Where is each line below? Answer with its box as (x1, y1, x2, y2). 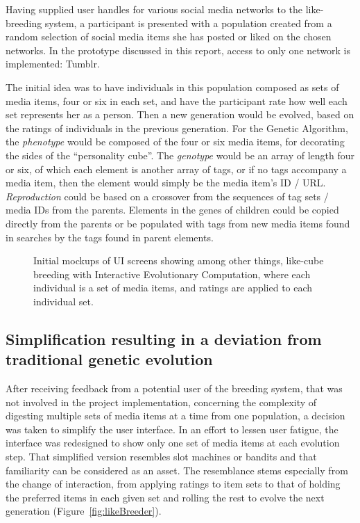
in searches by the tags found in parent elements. (6, 230, 214, 244)
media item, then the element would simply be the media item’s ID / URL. (6, 175, 326, 190)
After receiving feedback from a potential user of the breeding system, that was (6, 381, 343, 396)
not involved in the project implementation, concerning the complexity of (6, 394, 317, 409)
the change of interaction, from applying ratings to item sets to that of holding (6, 476, 341, 491)
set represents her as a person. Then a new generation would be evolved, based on (6, 107, 354, 122)
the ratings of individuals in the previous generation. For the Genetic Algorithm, (6, 120, 348, 135)
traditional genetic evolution (6, 348, 213, 370)
